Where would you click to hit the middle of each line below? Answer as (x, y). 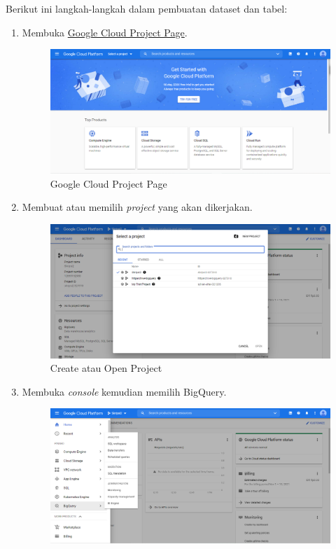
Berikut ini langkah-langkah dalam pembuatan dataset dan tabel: (147, 8)
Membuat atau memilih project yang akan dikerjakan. (137, 207)
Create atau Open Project (106, 368)
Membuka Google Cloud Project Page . (105, 32)
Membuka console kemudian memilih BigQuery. (124, 391)
